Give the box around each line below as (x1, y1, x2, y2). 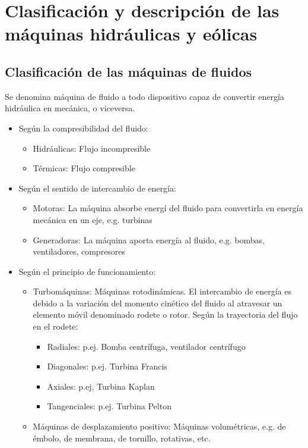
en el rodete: (33, 320, 78, 333)
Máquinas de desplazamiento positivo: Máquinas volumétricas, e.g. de (33, 420, 286, 433)
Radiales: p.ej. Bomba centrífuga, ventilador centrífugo (47, 340, 246, 352)
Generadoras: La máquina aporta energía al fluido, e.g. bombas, (33, 233, 265, 246)
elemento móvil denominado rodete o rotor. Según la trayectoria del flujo (33, 308, 298, 321)
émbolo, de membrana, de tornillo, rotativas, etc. (33, 431, 211, 444)
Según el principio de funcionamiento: (18, 265, 156, 277)
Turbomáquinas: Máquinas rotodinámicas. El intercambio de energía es (33, 285, 292, 297)
